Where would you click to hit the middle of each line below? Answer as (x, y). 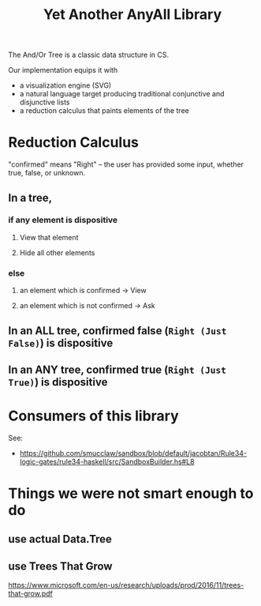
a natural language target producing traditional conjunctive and (122, 94)
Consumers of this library (93, 416)
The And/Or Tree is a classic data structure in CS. (89, 55)
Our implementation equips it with (63, 70)
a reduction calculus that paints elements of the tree (104, 111)
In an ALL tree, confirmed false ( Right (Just (117, 331)
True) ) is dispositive (58, 382)
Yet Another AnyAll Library (132, 15)
